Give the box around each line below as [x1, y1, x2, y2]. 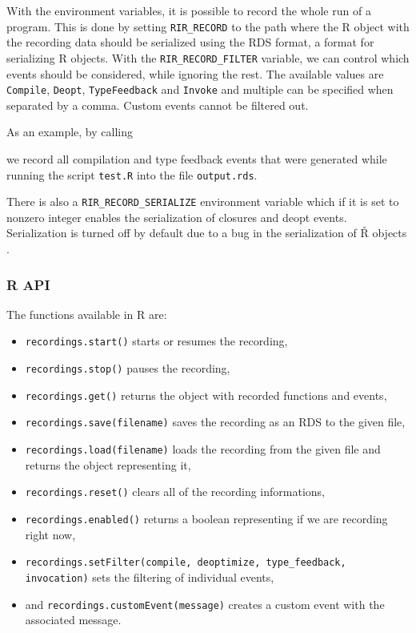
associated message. [25, 611, 122, 628]
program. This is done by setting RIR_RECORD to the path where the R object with [6, 18, 410, 34]
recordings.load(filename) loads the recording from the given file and [25, 441, 381, 458]
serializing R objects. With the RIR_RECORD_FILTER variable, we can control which [6, 49, 410, 66]
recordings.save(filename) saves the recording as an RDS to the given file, [25, 413, 406, 430]
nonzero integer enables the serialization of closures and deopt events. [6, 208, 347, 225]
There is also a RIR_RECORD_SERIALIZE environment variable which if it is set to [6, 193, 399, 210]
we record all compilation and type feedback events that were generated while [6, 150, 387, 167]
